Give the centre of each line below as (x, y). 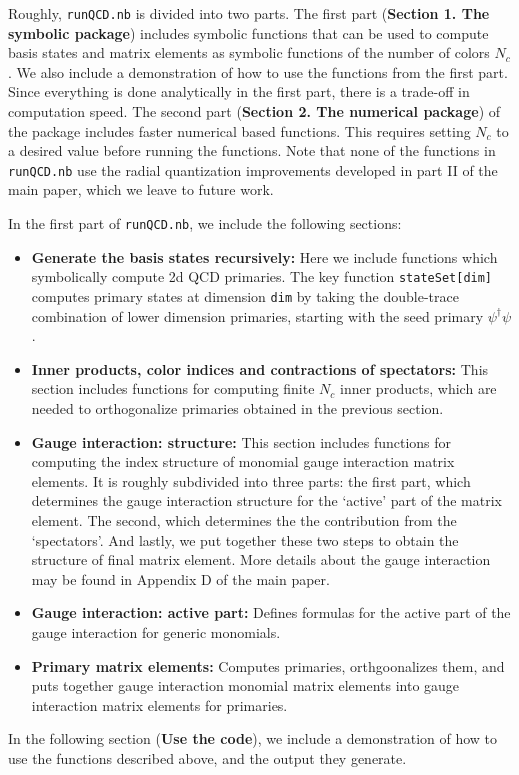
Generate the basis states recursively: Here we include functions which (264, 256)
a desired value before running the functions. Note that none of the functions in (252, 150)
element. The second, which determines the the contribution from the (244, 519)
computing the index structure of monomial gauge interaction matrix (243, 461)
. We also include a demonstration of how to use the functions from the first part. (258, 71)
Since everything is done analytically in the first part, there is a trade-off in (239, 91)
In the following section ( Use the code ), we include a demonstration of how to (253, 738)
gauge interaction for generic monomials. (156, 631)
